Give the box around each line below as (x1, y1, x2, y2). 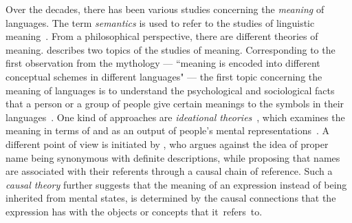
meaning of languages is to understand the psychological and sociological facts (5, 83, 335, 97)
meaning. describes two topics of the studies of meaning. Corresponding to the (5, 42, 335, 56)
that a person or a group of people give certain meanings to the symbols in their (5, 96, 344, 111)
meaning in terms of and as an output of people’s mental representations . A (5, 123, 330, 138)
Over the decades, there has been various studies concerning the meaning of (5, 2, 324, 16)
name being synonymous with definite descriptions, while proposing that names (5, 150, 340, 164)
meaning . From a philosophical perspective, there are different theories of (5, 29, 318, 43)
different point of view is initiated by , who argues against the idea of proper (5, 136, 329, 151)
